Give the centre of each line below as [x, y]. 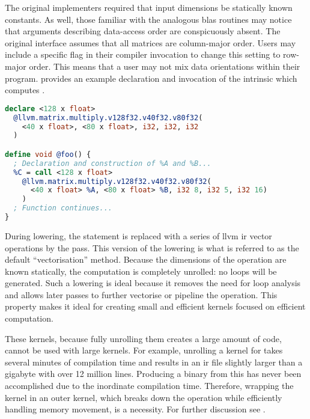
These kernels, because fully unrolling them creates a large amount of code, [143, 338]
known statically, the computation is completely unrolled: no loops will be [141, 271]
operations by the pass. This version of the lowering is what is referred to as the [152, 247]
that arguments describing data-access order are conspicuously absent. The [143, 31]
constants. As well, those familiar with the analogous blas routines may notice [148, 19]
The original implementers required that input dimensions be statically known [149, 7]
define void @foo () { [48, 154]
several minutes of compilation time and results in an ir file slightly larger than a [154, 362]
